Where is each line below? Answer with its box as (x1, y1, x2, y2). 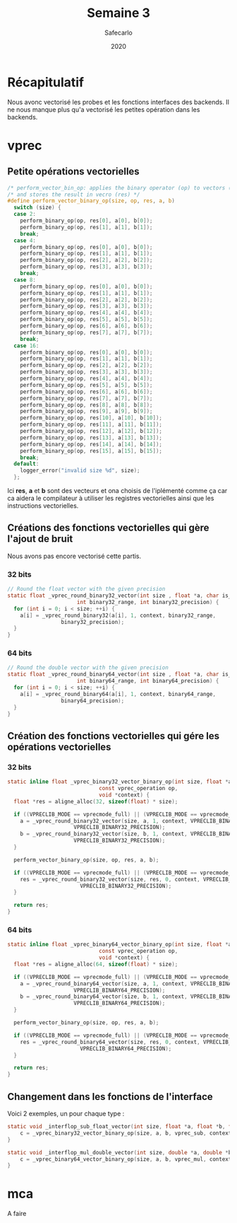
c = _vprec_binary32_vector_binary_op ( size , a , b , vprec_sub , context (20, 1130, 232, 1137)
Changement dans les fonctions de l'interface (7, 1091, 213, 1103)
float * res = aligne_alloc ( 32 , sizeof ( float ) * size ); (13, 798, 178, 805)
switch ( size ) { (13, 204, 61, 211)
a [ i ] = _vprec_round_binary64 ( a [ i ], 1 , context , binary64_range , (20, 690, 217, 697)
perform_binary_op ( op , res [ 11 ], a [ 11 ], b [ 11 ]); (20, 421, 162, 429)
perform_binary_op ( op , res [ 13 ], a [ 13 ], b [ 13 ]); (20, 434, 162, 441)
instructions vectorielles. (7, 502, 79, 510)
